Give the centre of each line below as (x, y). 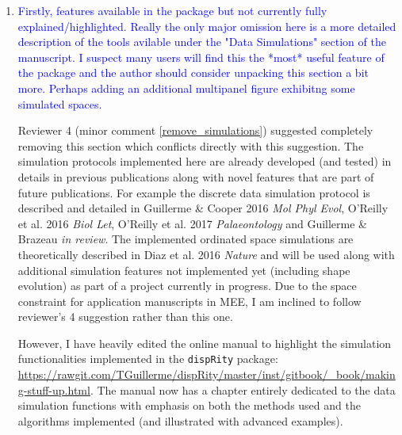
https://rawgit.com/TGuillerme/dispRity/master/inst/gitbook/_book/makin (207, 374)
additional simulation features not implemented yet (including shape (184, 270)
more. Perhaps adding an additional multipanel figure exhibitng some (186, 88)
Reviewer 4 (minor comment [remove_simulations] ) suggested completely (195, 130)
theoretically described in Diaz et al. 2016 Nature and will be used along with (206, 254)
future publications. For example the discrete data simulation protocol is (194, 192)
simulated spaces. (60, 103)
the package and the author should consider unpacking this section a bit (193, 72)
